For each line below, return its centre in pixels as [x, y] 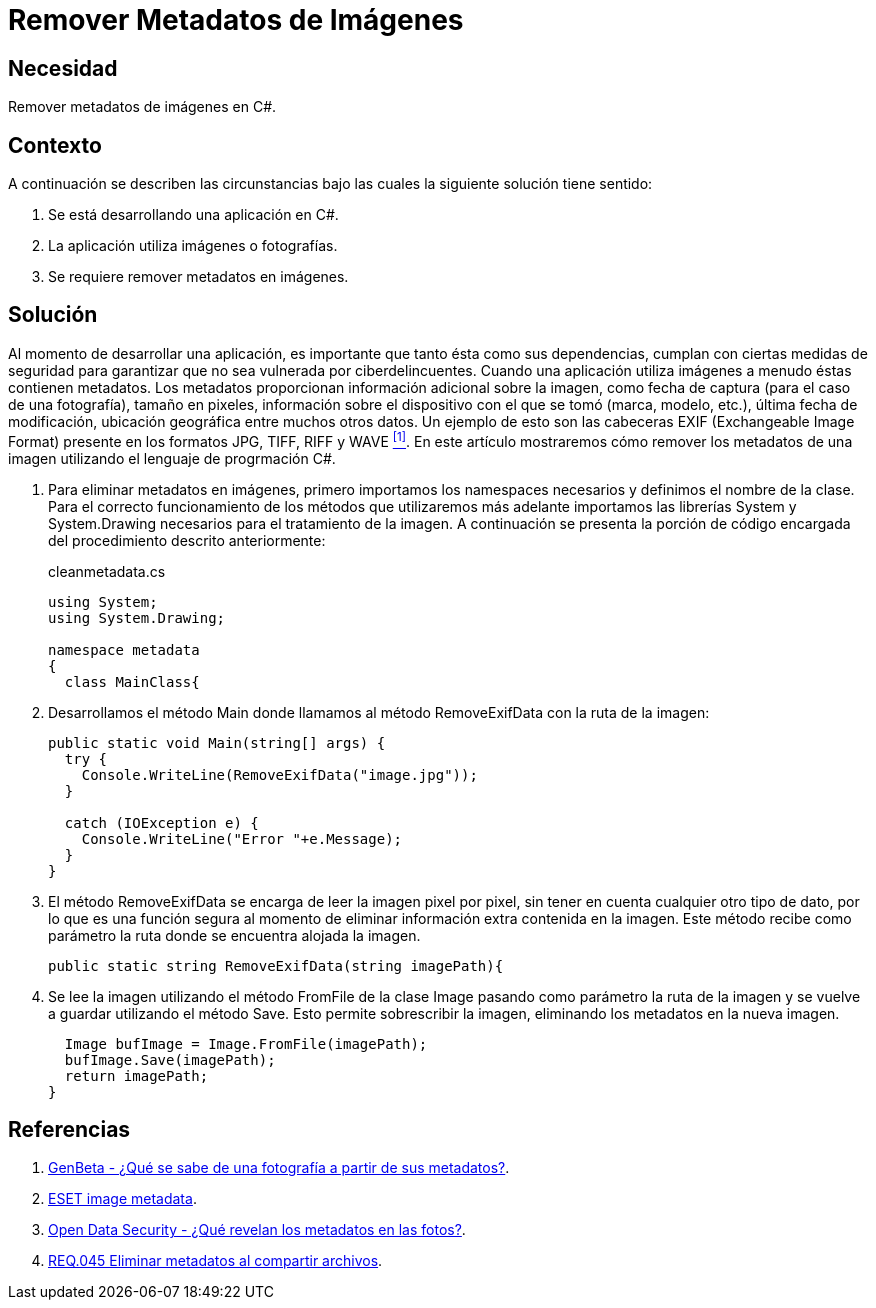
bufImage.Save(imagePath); [170, 1059]
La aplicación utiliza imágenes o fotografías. [193, 246]
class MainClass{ [132, 681]
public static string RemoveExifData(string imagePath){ [276, 965]
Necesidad [63, 68]
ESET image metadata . [122, 1199]
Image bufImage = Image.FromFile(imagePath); [246, 1043]
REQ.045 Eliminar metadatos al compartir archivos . [215, 1261]
